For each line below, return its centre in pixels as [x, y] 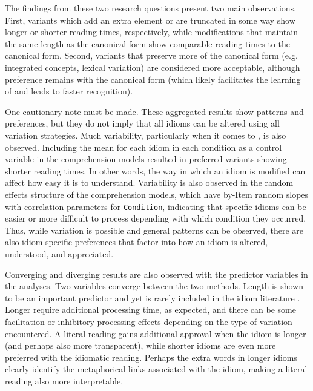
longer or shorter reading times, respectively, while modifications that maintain [151, 32]
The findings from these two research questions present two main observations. [151, 8]
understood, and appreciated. [59, 253]
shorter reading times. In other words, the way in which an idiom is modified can [155, 170]
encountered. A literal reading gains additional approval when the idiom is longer [156, 333]
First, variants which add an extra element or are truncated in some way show [150, 20]
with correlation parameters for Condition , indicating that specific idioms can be [156, 206]
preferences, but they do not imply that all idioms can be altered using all [142, 123]
